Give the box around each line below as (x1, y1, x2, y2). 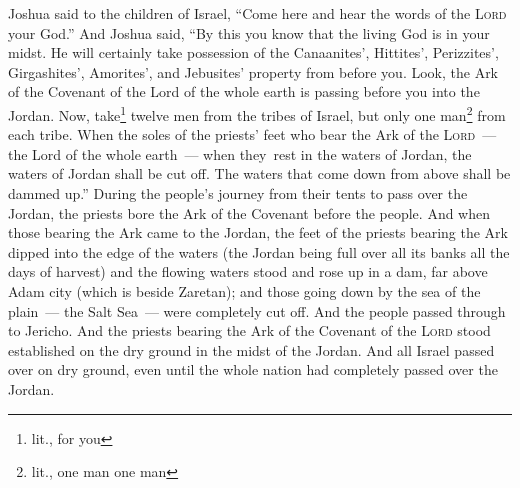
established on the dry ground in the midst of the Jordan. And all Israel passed (8, 339, 495, 360)
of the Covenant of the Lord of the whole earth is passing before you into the (8, 81, 480, 102)
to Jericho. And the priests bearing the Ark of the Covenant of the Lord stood (8, 320, 491, 341)
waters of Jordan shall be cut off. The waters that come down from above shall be (8, 163, 511, 184)
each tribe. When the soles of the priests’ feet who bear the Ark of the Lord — (8, 124, 497, 145)
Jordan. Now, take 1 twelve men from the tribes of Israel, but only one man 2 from (8, 101, 506, 125)
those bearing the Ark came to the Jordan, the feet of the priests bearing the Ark (8, 222, 508, 243)
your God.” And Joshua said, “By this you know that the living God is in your (8, 22, 490, 43)
